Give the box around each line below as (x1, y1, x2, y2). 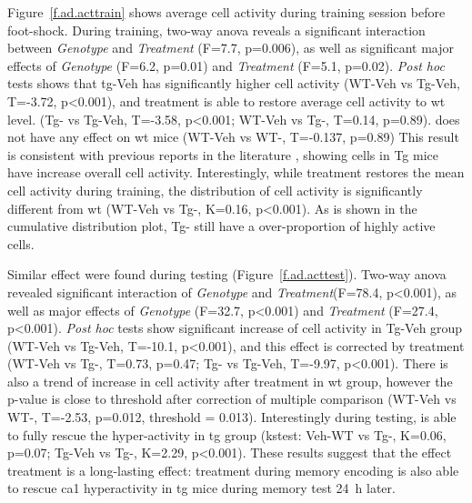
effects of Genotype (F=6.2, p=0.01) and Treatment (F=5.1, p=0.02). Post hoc (7, 55, 445, 75)
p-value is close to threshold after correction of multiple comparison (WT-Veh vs (7, 389, 457, 408)
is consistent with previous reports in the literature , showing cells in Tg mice (7, 145, 438, 164)
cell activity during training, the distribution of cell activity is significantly (7, 180, 423, 199)
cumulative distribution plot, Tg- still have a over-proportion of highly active (7, 216, 436, 236)
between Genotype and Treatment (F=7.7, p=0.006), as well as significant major (7, 38, 454, 57)
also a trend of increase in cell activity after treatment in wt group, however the (7, 371, 453, 390)
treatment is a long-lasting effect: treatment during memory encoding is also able (7, 460, 459, 479)
